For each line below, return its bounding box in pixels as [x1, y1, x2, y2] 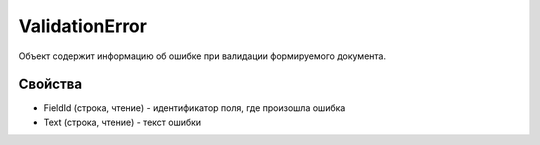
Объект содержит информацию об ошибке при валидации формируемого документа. [18, 50, 387, 62]
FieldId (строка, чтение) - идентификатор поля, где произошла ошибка [43, 102, 346, 114]
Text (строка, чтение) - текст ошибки [43, 116, 202, 128]
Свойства [18, 76, 83, 93]
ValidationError [18, 15, 147, 37]
